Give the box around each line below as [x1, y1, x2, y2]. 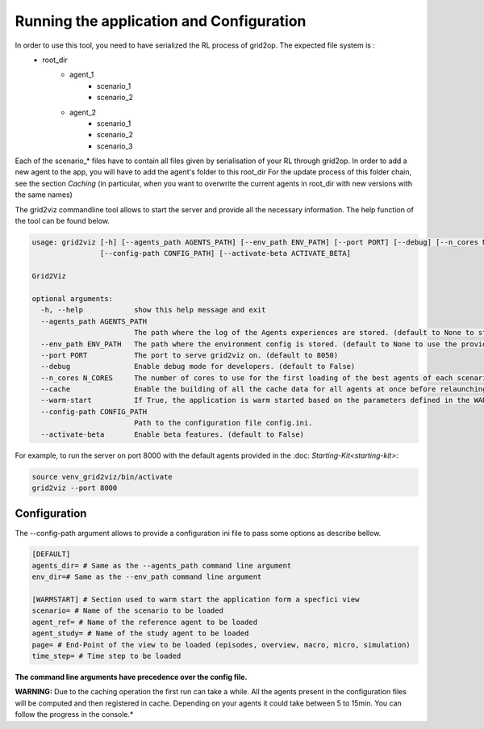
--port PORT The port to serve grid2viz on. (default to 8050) [40, 350, 339, 359]
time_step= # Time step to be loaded [31, 651, 181, 660]
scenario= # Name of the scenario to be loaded [31, 606, 223, 615]
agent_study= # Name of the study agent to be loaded [31, 629, 249, 638]
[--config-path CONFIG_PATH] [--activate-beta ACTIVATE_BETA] [99, 249, 351, 258]
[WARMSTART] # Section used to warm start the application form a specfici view [31, 595, 360, 605]
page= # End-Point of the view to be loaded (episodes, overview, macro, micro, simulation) [31, 640, 411, 649]
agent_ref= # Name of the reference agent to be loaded [31, 618, 258, 626]
